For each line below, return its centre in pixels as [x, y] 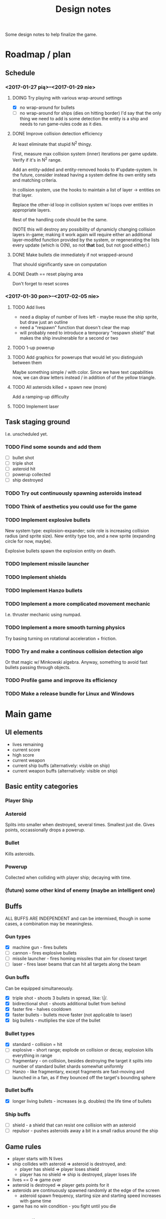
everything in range [32, 1055]
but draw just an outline [44, 322]
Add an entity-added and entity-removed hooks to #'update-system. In [85, 170]
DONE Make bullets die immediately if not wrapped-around [72, 255]
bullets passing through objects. [38, 668]
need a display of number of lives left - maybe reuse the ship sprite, [89, 317]
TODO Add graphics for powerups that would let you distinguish [78, 357]
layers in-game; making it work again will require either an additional [82, 234]
